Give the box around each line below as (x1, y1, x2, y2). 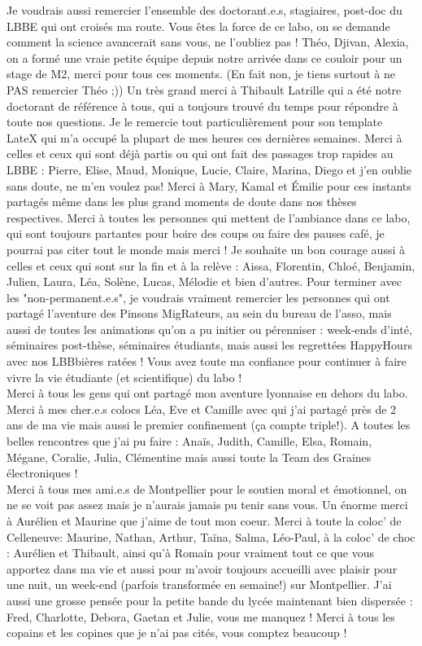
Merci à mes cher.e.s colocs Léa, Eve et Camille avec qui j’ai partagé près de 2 (7, 400, 397, 417)
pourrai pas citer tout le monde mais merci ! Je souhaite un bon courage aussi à (7, 240, 405, 257)
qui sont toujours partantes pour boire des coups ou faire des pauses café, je (7, 225, 385, 242)
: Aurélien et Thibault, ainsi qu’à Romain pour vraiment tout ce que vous (7, 544, 374, 561)
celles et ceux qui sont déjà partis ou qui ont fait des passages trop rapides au (7, 145, 394, 162)
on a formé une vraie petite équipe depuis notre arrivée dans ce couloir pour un (7, 49, 402, 66)
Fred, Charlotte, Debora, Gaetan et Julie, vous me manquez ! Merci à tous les (7, 608, 395, 625)
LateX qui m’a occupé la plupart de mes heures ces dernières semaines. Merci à (7, 129, 402, 146)
